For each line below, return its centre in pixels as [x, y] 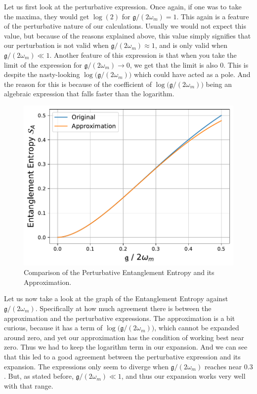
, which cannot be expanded [197, 328]
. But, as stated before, [39, 376]
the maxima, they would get [47, 16]
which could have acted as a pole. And [192, 74]
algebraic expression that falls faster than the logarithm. [89, 94]
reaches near [223, 366]
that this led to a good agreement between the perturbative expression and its [122, 356]
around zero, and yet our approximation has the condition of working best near [124, 337]
